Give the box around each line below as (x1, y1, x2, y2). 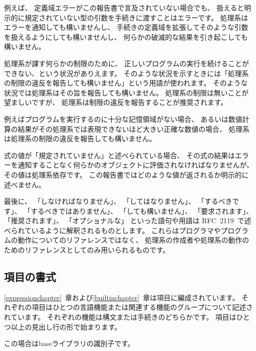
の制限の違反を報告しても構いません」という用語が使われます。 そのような (4, 78, 248, 88)
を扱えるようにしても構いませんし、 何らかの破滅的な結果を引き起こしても (4, 31, 248, 42)
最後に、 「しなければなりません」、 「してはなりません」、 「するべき (4, 196, 233, 206)
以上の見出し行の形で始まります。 (10, 321, 122, 332)
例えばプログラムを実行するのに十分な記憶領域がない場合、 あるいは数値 (4, 113, 243, 124)
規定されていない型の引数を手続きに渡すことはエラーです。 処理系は (24, 12, 248, 22)
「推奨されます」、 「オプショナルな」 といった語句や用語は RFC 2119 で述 (4, 215, 252, 226)
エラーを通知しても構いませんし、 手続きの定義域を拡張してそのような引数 (4, 22, 249, 32)
